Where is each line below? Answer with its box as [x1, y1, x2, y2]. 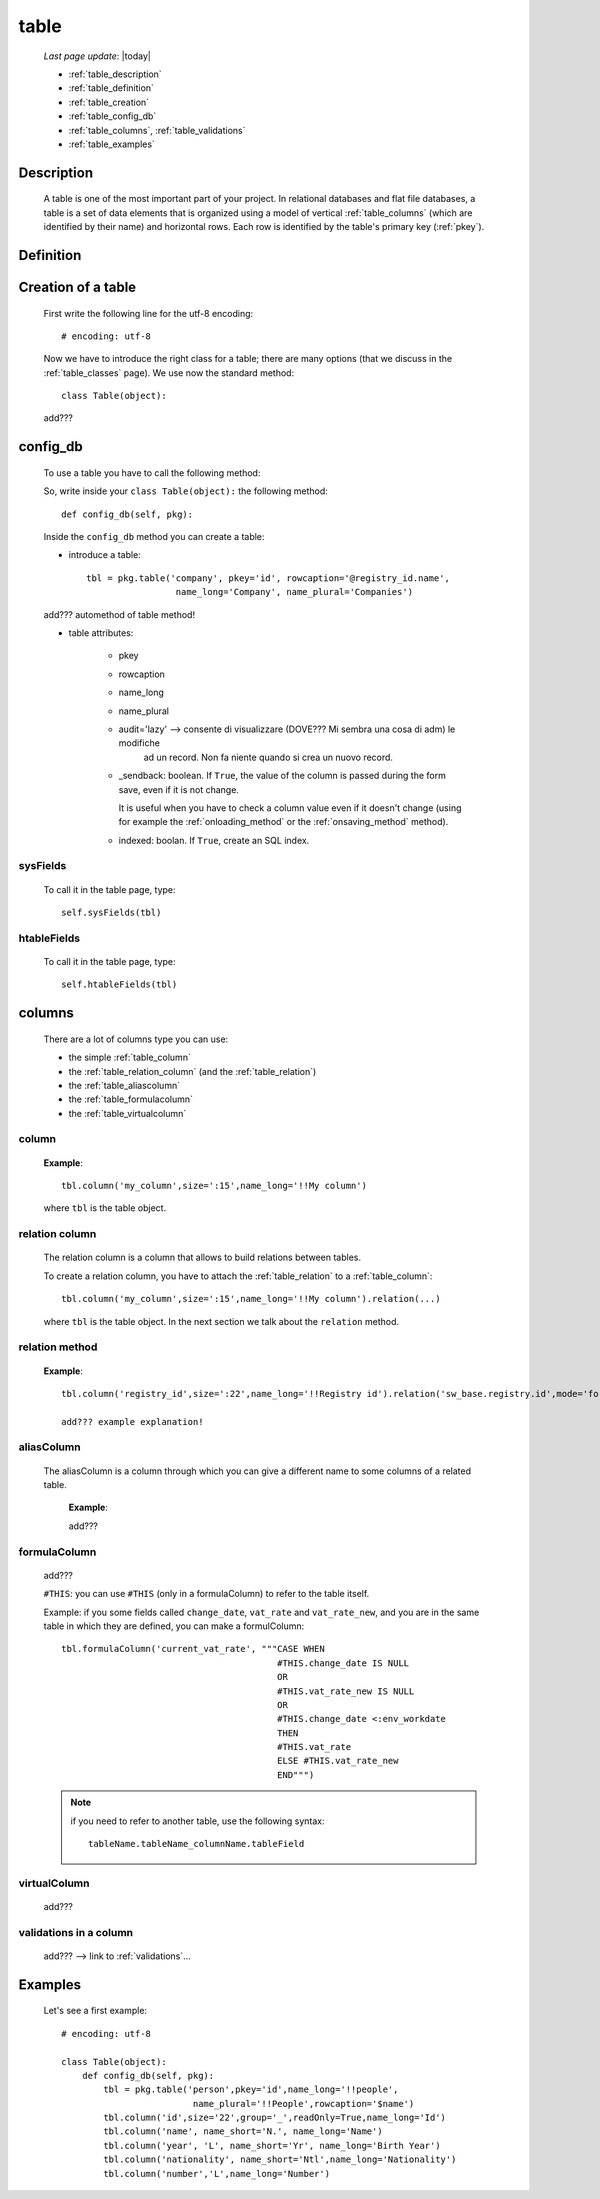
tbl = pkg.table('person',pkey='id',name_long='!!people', [103, 2084, 399, 2095]
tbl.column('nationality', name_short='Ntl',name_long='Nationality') [103, 2154, 457, 2165]
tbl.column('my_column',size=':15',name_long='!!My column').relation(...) [61, 1293, 441, 1305]
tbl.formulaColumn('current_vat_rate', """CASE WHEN [61, 1643, 325, 1655]
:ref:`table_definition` [68, 82, 155, 94]
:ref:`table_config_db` [68, 110, 157, 122]
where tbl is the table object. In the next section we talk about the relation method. [43, 1315, 400, 1327]
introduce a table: [68, 549, 142, 561]
